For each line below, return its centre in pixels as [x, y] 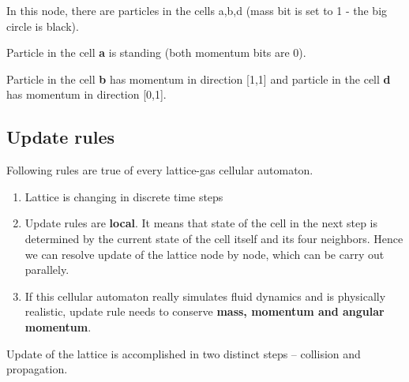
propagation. [37, 369]
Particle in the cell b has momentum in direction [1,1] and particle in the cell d [199, 79]
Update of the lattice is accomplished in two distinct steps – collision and [184, 353]
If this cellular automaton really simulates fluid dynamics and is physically [205, 296]
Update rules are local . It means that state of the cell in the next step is [201, 223]
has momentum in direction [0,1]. [86, 94]
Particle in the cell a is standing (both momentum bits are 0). [156, 52]
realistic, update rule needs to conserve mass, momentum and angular [204, 311]
